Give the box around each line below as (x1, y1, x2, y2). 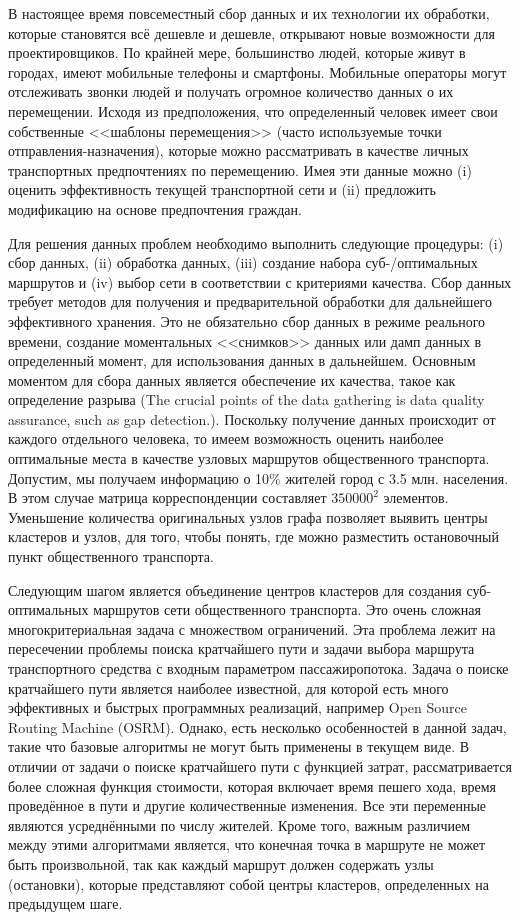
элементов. (383, 487, 449, 508)
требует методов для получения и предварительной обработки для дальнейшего (8, 291, 493, 312)
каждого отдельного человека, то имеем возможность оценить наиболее (8, 428, 444, 449)
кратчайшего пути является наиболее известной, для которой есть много (8, 677, 449, 698)
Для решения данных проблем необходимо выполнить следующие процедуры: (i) (8, 232, 504, 253)
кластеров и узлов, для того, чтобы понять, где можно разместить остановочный (8, 526, 499, 547)
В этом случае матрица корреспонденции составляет (8, 487, 327, 508)
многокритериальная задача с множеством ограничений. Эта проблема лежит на (8, 618, 496, 639)
